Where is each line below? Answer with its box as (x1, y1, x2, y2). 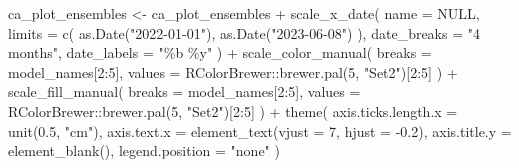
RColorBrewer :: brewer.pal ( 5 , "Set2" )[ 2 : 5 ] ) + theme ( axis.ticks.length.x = (8, 100, 458, 121)
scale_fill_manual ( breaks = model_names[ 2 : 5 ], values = (8, 81, 361, 102)
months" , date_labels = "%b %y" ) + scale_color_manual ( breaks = (8, 42, 432, 63)
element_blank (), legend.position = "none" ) (8, 140, 280, 161)
